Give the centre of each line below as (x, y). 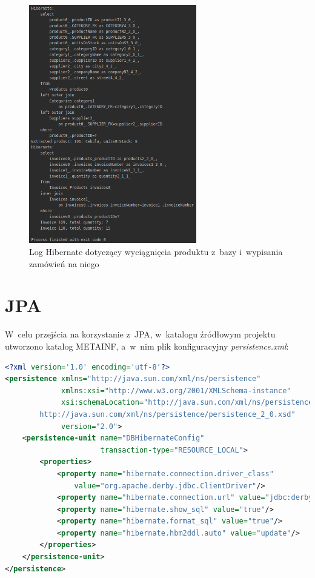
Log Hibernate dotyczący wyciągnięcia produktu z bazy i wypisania (156, 252)
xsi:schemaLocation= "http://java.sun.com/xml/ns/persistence (187, 403)
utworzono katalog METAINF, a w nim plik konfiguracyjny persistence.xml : (147, 346)
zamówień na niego (64, 263)
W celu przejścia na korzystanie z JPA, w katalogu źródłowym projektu (140, 334)
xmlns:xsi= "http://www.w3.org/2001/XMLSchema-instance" (176, 390)
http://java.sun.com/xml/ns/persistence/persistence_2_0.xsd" (167, 414)
